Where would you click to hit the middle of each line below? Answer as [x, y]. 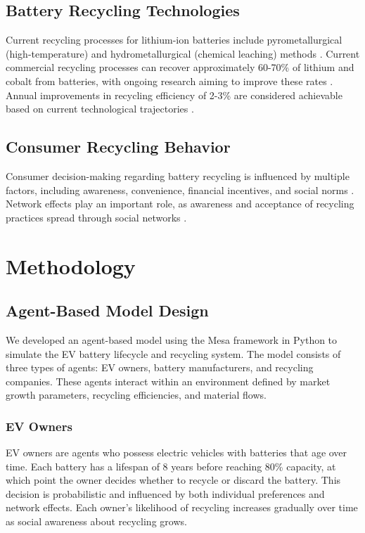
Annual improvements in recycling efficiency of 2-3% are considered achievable [174, 95]
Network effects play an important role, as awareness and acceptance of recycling [180, 204]
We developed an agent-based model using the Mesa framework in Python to [172, 339]
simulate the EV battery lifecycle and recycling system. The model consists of [173, 353]
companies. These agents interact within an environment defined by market [168, 381]
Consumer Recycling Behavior [118, 147]
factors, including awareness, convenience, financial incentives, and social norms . [180, 190]
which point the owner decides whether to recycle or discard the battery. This [173, 480]
